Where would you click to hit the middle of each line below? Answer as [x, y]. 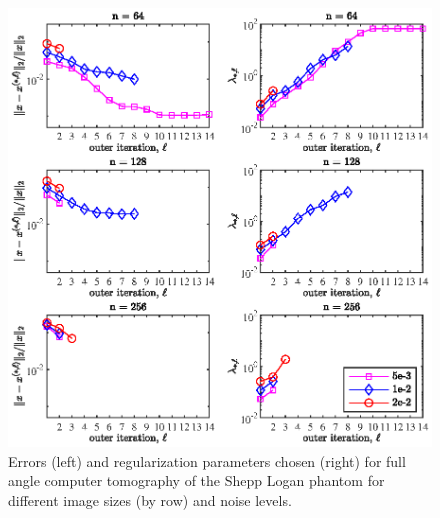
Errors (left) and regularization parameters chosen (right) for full [207, 460]
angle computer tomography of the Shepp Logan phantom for [196, 480]
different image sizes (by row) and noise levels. [150, 499]
